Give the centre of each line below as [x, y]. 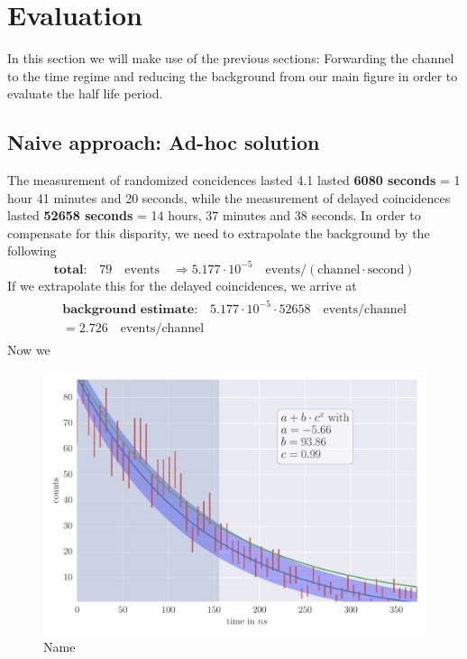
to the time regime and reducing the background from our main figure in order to [233, 75]
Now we [29, 349]
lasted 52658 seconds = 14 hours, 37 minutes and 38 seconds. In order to [214, 215]
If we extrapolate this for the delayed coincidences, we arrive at [182, 285]
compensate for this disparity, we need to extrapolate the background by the [219, 232]
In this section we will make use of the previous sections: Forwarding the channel [231, 58]
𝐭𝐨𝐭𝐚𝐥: [70, 269]
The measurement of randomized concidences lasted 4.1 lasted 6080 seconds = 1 [234, 180]
